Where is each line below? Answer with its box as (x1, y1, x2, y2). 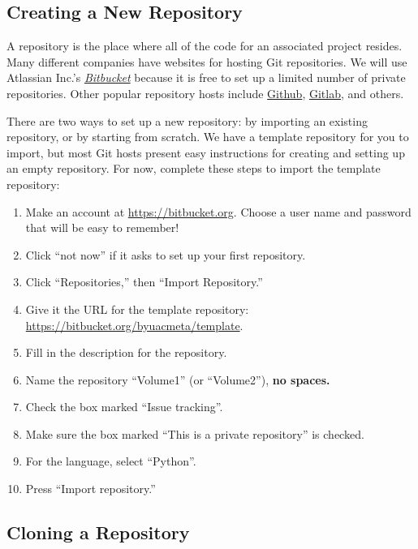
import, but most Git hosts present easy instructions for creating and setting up (6, 144, 405, 161)
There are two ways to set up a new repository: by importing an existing (6, 112, 368, 129)
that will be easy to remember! (25, 219, 179, 236)
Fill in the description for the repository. (25, 344, 227, 361)
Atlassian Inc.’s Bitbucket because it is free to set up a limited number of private (6, 69, 406, 86)
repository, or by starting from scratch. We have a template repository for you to (6, 128, 409, 145)
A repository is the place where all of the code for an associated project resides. (6, 37, 403, 54)
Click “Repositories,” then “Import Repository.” (25, 273, 263, 290)
